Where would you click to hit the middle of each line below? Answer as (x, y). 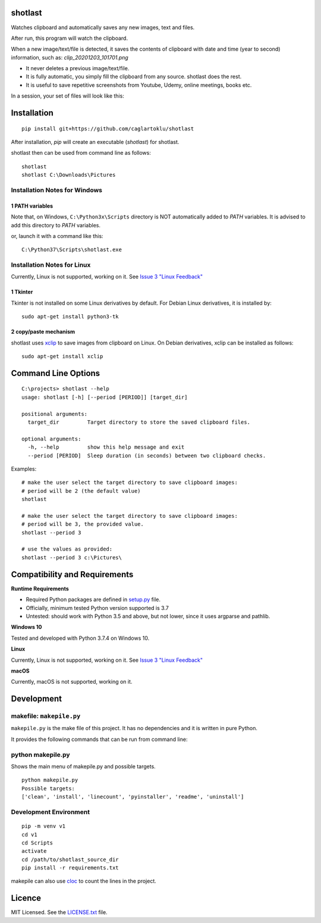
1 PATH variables (32, 206)
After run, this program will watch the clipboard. (69, 38)
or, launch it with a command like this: (57, 236)
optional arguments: (51, 439)
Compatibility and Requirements (72, 574)
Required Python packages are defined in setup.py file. (93, 600)
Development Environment (51, 812)
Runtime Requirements (40, 589)
